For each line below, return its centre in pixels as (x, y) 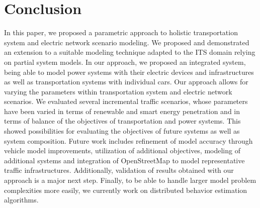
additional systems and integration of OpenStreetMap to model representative (124, 160)
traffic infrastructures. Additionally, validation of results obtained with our (119, 170)
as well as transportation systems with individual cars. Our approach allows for (126, 82)
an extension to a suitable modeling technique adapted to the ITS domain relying (130, 52)
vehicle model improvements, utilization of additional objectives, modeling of (122, 150)
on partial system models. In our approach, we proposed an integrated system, (125, 62)
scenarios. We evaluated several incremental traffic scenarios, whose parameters (126, 101)
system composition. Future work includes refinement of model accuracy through (128, 140)
